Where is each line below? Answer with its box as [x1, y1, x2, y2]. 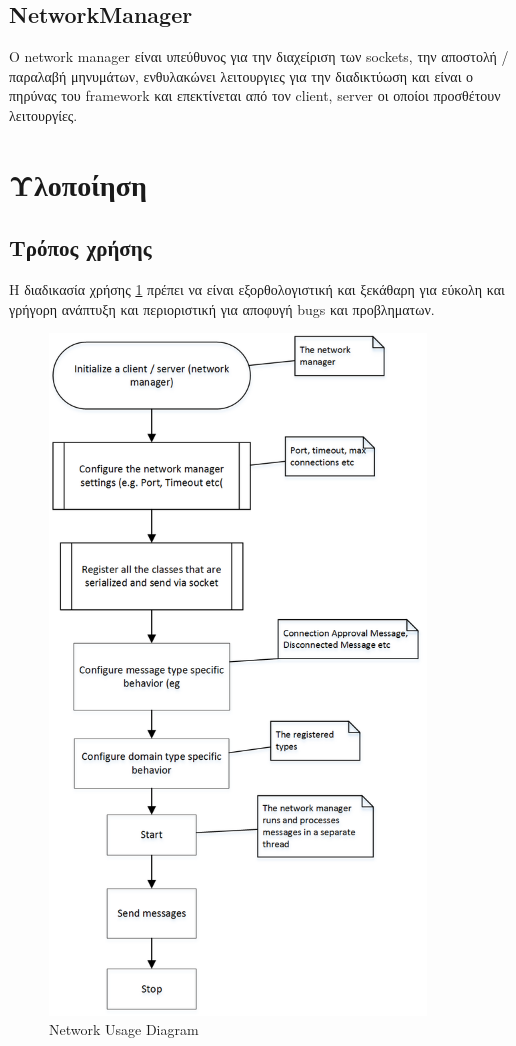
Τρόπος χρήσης [9, 232, 152, 263]
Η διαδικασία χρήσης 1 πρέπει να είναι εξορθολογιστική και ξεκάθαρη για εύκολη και [9, 279, 505, 300]
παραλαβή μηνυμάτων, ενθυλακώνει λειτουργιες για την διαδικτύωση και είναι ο [9, 65, 474, 86]
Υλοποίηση [9, 163, 147, 204]
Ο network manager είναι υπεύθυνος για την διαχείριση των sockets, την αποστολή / [9, 46, 509, 67]
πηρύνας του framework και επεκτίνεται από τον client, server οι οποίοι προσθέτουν [9, 85, 501, 106]
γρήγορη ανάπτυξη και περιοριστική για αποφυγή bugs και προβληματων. [9, 298, 435, 319]
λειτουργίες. [9, 104, 78, 125]
